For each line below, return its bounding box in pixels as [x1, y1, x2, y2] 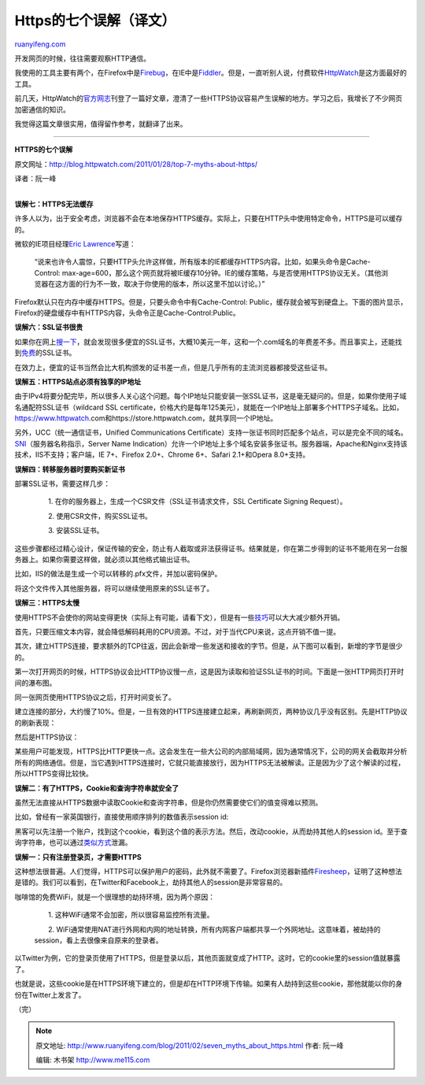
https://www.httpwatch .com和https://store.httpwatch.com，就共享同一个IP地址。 [14, 413, 278, 423]
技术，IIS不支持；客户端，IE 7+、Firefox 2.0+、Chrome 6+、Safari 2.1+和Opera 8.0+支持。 [14, 450, 310, 460]
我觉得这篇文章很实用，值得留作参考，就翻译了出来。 [14, 119, 187, 128]
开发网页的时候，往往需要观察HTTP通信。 [14, 54, 151, 63]
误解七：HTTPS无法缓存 [14, 199, 94, 209]
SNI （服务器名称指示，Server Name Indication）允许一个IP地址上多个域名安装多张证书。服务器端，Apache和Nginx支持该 [14, 439, 408, 448]
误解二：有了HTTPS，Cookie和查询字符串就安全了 [14, 783, 179, 793]
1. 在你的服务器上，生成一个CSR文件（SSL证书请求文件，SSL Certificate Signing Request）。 [47, 497, 347, 506]
